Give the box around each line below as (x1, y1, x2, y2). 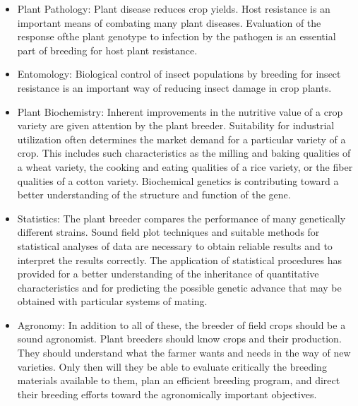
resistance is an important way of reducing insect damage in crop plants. (17, 80, 332, 95)
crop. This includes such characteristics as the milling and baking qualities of (17, 145, 351, 160)
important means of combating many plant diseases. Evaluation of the (17, 15, 321, 30)
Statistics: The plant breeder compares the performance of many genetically (17, 210, 346, 225)
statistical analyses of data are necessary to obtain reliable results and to (17, 238, 333, 253)
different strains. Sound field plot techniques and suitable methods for (17, 225, 320, 239)
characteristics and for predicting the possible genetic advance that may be (17, 280, 342, 294)
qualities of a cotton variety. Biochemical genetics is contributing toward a (17, 173, 339, 188)
